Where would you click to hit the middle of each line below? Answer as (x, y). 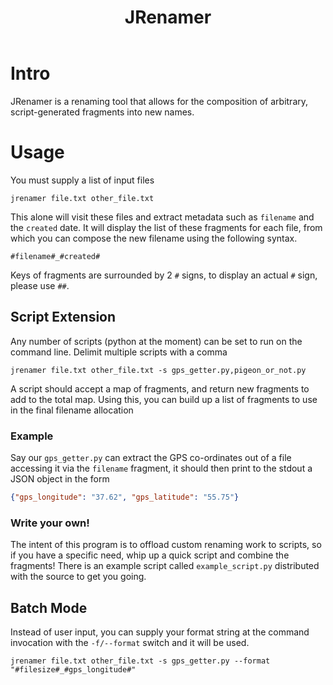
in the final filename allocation (72, 410)
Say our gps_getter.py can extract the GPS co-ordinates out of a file (151, 457)
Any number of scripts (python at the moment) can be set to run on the (156, 341)
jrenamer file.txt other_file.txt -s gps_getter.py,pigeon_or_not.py (158, 370)
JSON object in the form (60, 478)
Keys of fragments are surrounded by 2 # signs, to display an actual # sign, (164, 275)
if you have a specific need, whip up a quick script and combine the (150, 555)
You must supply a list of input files (82, 180)
